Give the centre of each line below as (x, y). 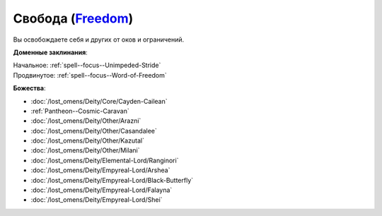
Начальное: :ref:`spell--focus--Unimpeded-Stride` (87, 65)
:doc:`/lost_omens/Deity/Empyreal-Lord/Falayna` (102, 190)
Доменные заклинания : (50, 52)
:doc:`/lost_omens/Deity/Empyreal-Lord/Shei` (97, 200)
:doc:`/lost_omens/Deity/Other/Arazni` (86, 121)
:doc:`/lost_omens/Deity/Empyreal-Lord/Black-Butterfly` (112, 180)
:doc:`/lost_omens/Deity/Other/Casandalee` (94, 131)
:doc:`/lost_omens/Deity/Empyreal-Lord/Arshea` (100, 170)
